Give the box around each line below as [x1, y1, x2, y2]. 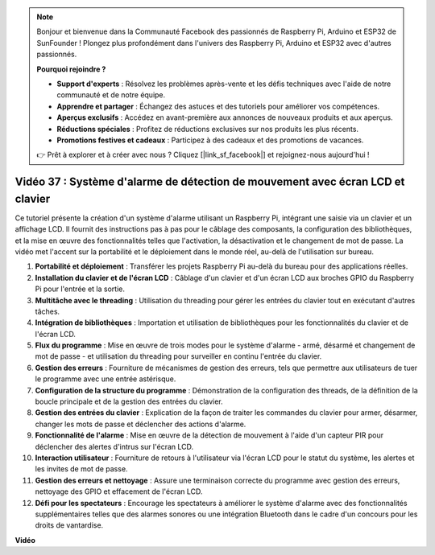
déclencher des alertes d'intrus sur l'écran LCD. [35, 442, 194, 451]
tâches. [35, 306, 60, 316]
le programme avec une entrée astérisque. [35, 374, 176, 384]
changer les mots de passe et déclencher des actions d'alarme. [35, 419, 246, 429]
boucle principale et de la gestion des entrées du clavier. [35, 397, 223, 406]
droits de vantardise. [35, 520, 104, 530]
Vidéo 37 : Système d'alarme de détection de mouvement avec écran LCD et [14, 175, 405, 189]
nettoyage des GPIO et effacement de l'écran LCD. [35, 487, 203, 496]
